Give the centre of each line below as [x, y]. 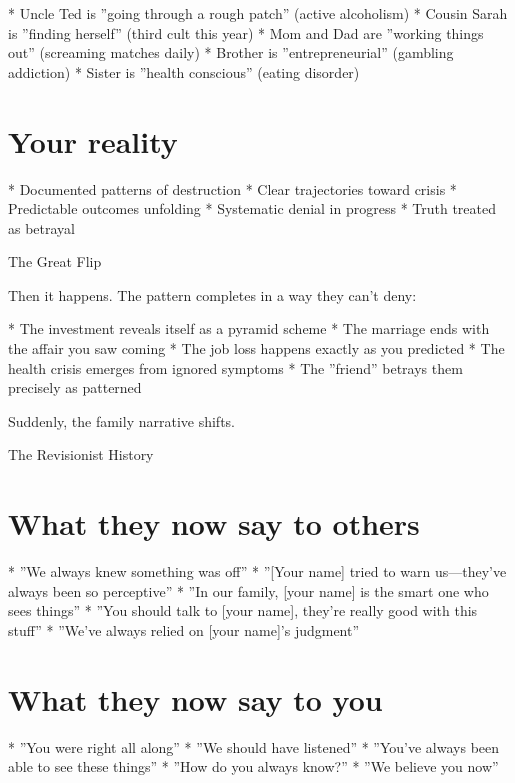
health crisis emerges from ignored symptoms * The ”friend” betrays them [235, 367]
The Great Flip [55, 261]
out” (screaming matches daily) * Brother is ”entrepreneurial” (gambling [231, 52]
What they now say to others [214, 523]
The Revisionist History [81, 454]
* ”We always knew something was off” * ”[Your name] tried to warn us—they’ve [257, 571]
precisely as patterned [75, 387]
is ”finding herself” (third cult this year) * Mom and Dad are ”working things [246, 32]
